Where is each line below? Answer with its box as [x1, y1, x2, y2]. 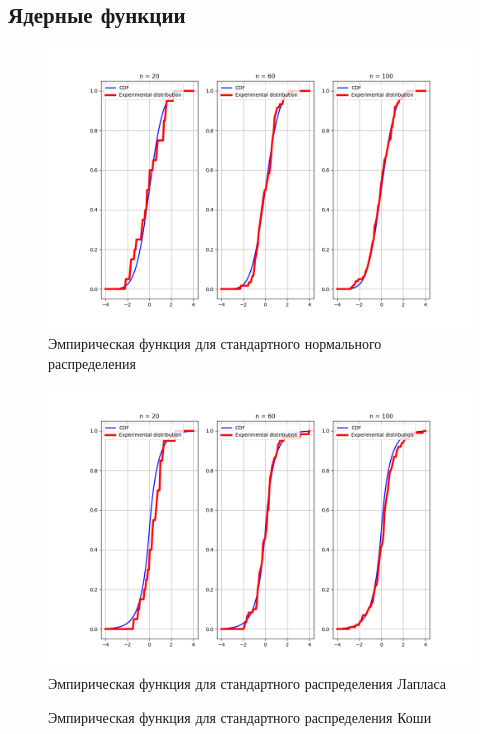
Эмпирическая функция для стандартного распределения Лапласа [48, 673, 447, 694]
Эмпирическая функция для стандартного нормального [48, 333, 382, 354]
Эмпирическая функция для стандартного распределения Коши [48, 706, 432, 727]
